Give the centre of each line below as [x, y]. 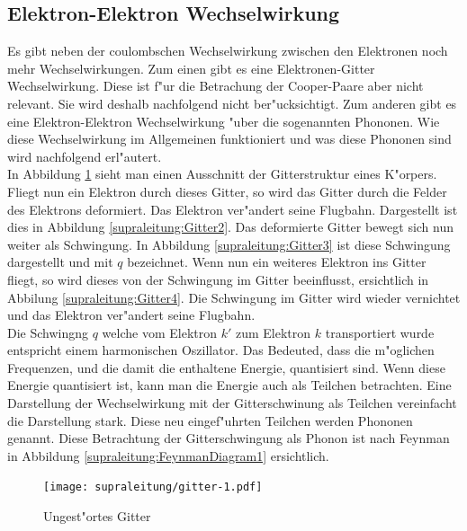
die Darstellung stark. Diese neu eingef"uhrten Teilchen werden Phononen [210, 420]
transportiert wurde [380, 332]
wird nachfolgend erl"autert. [85, 156]
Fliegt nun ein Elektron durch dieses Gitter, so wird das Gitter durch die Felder [227, 191]
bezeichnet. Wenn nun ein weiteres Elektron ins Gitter [277, 262]
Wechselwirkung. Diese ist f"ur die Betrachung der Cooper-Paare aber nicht [216, 86]
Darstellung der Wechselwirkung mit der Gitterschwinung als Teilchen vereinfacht [232, 403]
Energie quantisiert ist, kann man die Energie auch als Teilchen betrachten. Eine [229, 385]
